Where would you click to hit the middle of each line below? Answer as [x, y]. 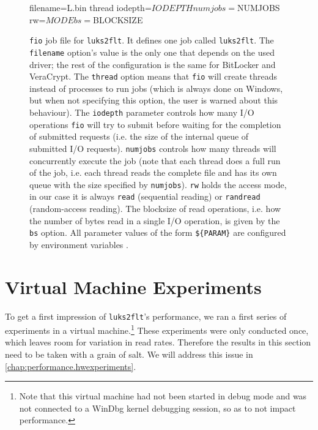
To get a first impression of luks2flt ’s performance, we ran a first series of [146, 316]
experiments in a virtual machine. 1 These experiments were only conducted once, [157, 329]
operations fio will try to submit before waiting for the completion [155, 124]
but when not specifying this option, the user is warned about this [154, 100]
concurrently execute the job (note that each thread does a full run [155, 160]
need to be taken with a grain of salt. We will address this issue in [129, 354]
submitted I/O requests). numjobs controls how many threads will [153, 148]
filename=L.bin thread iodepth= [91, 7]
